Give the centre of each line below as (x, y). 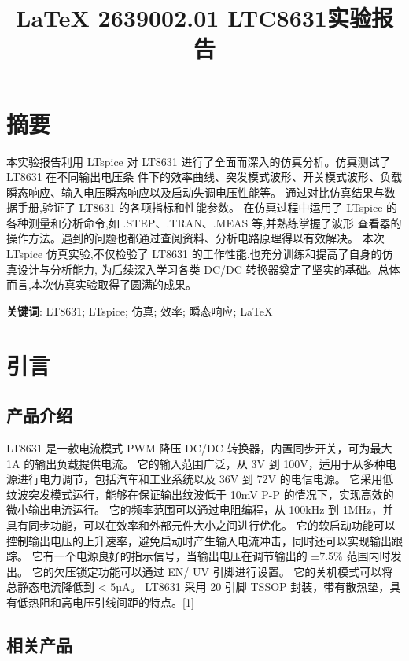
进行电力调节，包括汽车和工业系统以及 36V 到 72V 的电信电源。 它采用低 (205, 479)
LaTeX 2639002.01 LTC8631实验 (193, 18)
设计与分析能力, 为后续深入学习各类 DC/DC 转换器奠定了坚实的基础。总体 (208, 269)
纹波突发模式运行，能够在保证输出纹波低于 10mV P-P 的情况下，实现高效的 (200, 494)
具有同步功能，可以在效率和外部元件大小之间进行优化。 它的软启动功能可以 (201, 524)
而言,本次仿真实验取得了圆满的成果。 (101, 284)
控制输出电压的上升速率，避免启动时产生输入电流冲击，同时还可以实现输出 (199, 540)
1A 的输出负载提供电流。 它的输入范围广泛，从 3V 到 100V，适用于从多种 (196, 463)
